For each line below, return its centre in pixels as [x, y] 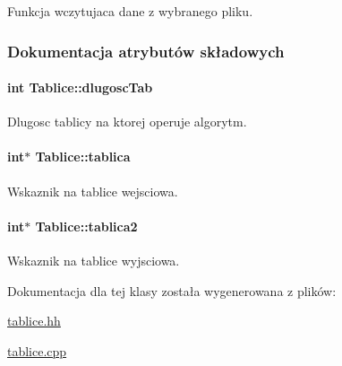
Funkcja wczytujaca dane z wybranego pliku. [130, 11]
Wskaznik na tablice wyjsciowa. [94, 261]
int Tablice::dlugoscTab [80, 87]
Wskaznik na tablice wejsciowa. [93, 191]
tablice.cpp [37, 350]
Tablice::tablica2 [86, 226]
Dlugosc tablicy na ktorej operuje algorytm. [127, 122]
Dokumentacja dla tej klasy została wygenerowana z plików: [172, 290]
